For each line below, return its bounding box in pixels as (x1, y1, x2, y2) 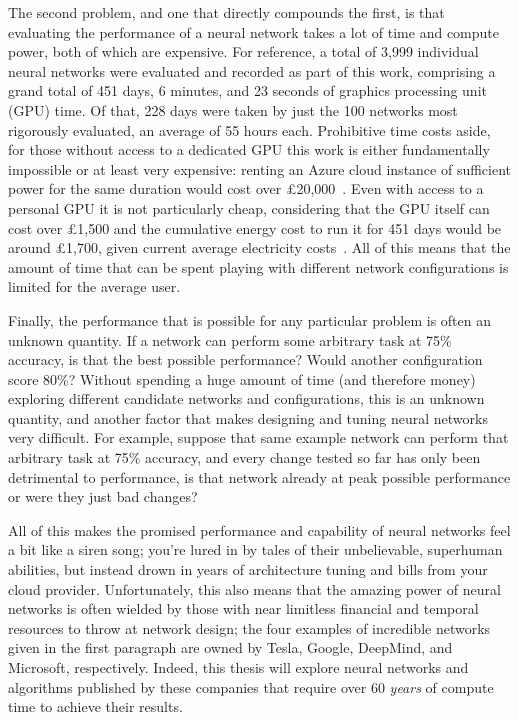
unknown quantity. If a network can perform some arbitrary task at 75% (8, 329, 452, 350)
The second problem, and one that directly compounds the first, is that (8, 2, 445, 22)
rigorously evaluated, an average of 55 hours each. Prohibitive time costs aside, (8, 119, 491, 140)
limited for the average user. (8, 276, 181, 297)
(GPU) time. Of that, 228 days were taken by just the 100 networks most (8, 99, 458, 120)
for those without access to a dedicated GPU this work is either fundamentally (8, 139, 490, 160)
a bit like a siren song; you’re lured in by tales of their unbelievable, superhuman (8, 539, 503, 560)
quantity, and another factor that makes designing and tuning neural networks (8, 407, 488, 428)
